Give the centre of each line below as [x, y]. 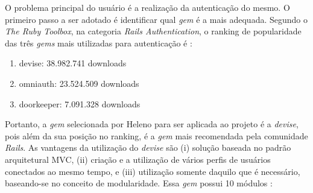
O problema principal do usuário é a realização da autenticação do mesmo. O [147, 7]
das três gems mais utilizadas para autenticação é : [99, 43]
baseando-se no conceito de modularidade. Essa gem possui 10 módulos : [139, 183]
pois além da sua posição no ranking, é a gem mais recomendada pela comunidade [156, 135]
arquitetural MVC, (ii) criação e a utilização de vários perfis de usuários [138, 159]
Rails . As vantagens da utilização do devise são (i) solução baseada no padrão [148, 147]
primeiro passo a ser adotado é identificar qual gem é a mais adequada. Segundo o [156, 19]
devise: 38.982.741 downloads [73, 63]
